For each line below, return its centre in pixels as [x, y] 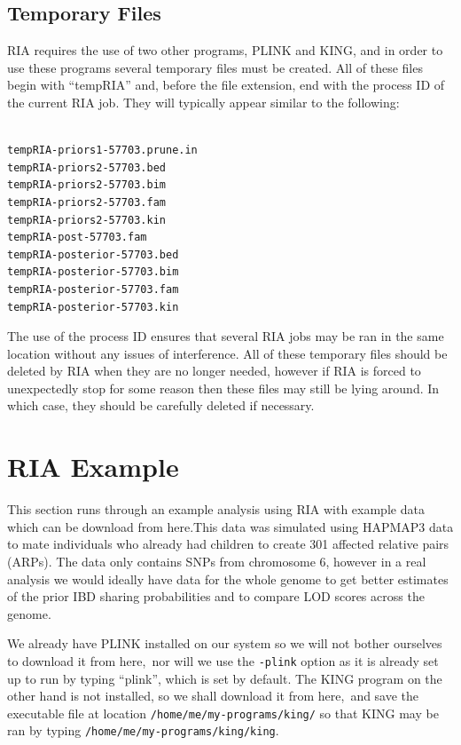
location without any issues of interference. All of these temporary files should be [227, 353]
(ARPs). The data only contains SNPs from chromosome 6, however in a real [217, 561]
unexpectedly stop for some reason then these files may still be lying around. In [223, 388]
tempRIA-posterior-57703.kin [93, 307]
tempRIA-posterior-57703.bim [93, 272]
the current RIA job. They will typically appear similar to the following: [203, 102]
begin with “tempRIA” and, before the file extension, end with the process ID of [226, 85]
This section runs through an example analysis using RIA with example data [216, 509]
